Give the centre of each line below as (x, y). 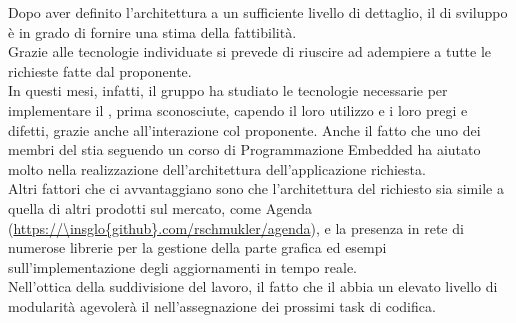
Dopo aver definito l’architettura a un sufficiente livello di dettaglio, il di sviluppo (258, 12)
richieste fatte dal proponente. (100, 70)
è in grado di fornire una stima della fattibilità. (152, 31)
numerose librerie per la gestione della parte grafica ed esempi (197, 247)
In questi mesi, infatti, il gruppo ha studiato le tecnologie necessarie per (228, 90)
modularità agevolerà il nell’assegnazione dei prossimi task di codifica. (222, 305)
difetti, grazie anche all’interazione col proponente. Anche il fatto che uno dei (244, 129)
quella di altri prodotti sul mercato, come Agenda (160, 207)
